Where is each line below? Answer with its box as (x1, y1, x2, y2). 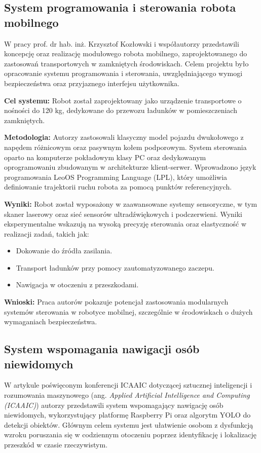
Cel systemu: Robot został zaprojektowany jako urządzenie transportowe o (4, 95, 242, 105)
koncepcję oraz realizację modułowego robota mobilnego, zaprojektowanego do (4, 48, 247, 59)
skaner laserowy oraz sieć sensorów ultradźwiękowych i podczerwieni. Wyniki (4, 208, 242, 219)
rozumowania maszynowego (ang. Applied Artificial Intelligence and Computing (4, 390, 250, 400)
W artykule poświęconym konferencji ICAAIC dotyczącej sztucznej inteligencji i (4, 380, 252, 390)
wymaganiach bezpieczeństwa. (4, 316, 97, 327)
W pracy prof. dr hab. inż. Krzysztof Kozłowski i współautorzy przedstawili (4, 38, 239, 49)
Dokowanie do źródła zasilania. (16, 245, 113, 256)
